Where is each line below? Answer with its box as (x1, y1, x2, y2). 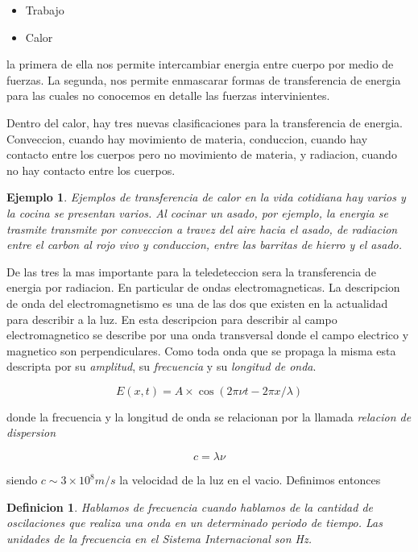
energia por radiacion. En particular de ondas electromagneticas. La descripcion (6, 279, 400, 296)
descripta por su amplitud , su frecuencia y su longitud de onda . (6, 358, 317, 375)
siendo (6, 471, 38, 488)
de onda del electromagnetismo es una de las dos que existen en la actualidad (6, 294, 388, 311)
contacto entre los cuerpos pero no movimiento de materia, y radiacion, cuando (6, 146, 397, 163)
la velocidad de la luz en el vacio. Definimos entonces (119, 471, 381, 488)
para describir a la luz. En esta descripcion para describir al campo (6, 310, 337, 327)
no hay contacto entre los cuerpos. (6, 161, 176, 178)
